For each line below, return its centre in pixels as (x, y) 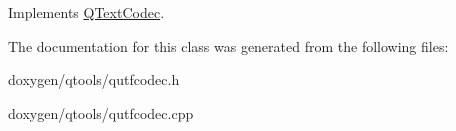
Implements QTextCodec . (86, 12)
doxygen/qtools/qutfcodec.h (94, 79)
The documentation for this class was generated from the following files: (228, 45)
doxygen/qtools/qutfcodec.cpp (101, 112)
